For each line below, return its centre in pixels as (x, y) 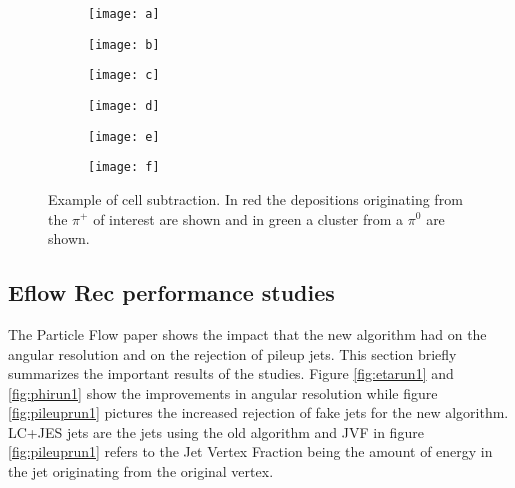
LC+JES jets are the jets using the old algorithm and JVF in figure (216, 431)
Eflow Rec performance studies (171, 292)
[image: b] (124, 44)
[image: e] (124, 136)
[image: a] (124, 14)
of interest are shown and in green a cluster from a (248, 218)
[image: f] (124, 167)
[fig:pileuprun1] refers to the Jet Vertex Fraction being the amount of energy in (250, 451)
